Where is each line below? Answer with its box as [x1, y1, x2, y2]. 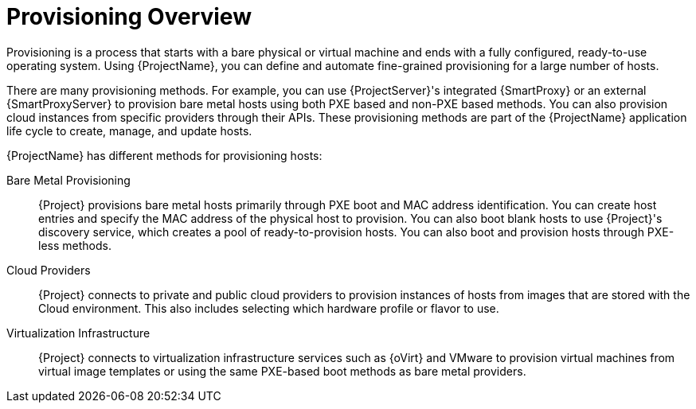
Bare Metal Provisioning [6, 173, 131, 187]
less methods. [38, 238, 111, 252]
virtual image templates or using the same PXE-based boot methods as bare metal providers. [38, 364, 526, 378]
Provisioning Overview [6, 3, 252, 30]
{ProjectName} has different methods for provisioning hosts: [6, 148, 323, 162]
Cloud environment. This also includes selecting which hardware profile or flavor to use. [38, 301, 499, 315]
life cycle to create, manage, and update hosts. [6, 123, 252, 138]
